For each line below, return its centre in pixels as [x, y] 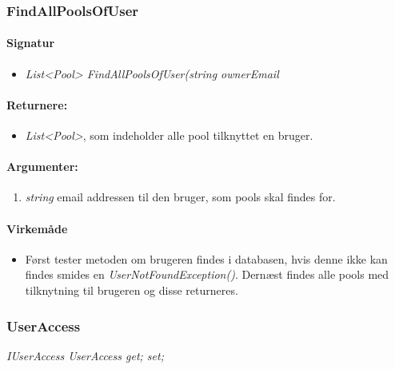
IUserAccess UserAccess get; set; [85, 355]
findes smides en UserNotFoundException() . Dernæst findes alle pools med [207, 274]
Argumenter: [42, 167]
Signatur [31, 43]
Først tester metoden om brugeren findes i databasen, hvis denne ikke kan [206, 258]
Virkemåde [37, 228]
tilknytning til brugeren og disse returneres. [132, 290]
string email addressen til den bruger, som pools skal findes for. [180, 197]
